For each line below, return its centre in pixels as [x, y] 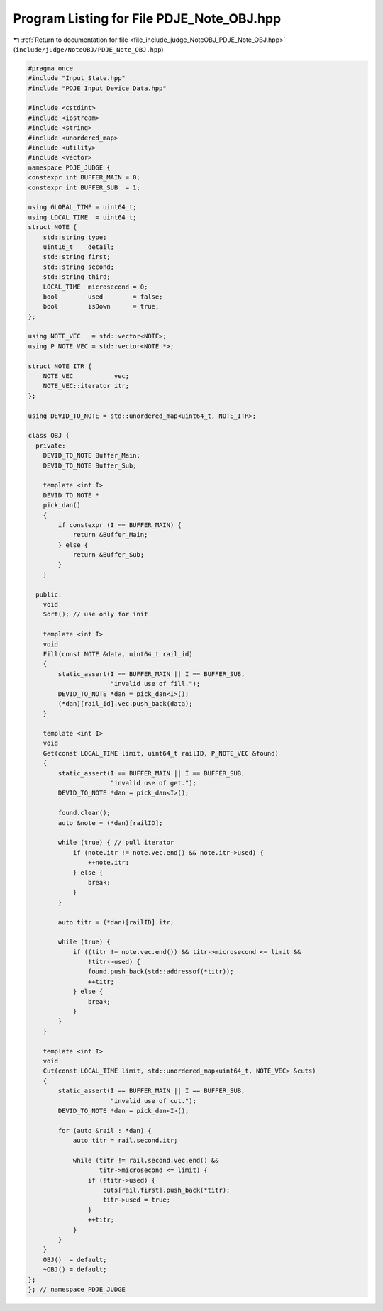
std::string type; [75, 237]
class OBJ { [49, 436]
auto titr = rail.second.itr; [125, 1141]
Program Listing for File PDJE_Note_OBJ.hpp [147, 18]
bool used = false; [103, 297]
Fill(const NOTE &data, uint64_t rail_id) [118, 654]
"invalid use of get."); [153, 783]
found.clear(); [84, 813]
